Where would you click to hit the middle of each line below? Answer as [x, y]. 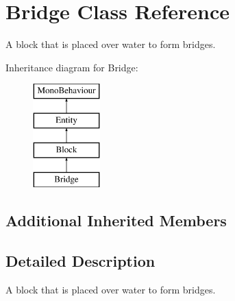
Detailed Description [81, 261]
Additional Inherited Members [116, 220]
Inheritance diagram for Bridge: [72, 67]
